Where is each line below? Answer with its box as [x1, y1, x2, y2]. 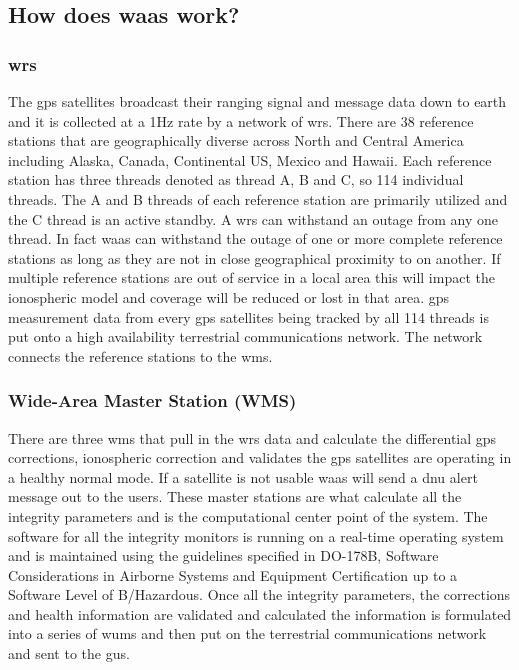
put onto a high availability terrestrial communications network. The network [8, 326, 483, 347]
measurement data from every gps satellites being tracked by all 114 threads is [8, 306, 489, 327]
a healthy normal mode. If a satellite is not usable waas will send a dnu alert [8, 466, 478, 487]
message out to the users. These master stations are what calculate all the [8, 486, 462, 507]
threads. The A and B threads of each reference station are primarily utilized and [8, 188, 508, 209]
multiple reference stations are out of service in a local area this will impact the [8, 267, 495, 288]
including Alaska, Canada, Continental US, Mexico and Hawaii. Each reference [8, 149, 492, 170]
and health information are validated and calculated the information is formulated [8, 603, 512, 624]
